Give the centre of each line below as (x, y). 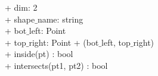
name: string (60, 19)
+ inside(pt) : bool (39, 54)
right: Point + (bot (64, 42)
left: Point (47, 31)
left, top (116, 42)
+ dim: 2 (21, 7)
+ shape (20, 19)
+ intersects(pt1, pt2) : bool (56, 65)
